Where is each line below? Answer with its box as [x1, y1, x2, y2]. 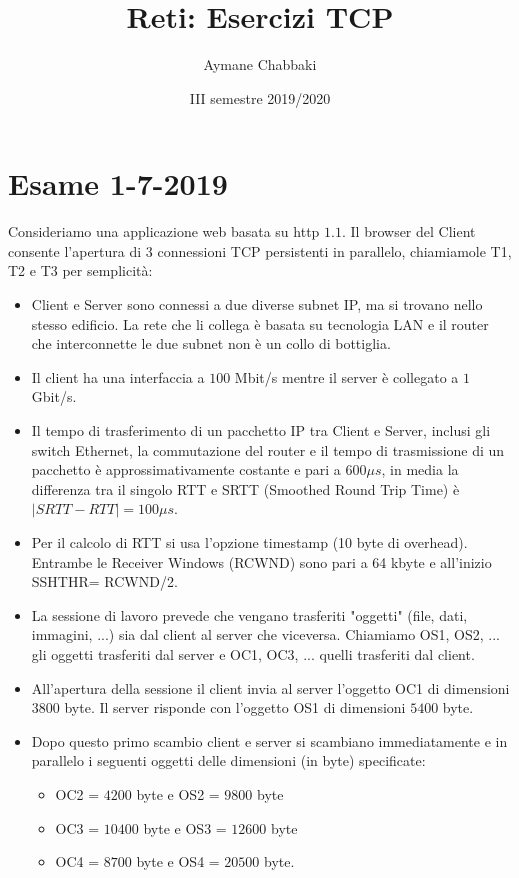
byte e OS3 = [143, 817, 227, 838]
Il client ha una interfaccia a [31, 366, 205, 387]
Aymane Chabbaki [203, 54, 317, 75]
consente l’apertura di [8, 240, 142, 261]
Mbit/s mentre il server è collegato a [234, 366, 459, 387]
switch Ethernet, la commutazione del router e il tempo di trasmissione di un [31, 439, 505, 460]
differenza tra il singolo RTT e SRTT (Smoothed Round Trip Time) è [31, 478, 460, 499]
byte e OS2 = [136, 783, 220, 804]
